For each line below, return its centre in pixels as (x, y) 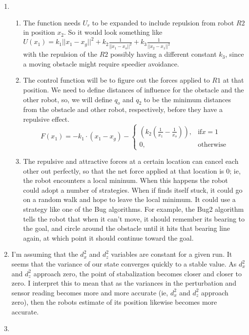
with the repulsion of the (60, 54)
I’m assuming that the (45, 254)
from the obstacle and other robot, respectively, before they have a (123, 109)
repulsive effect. (46, 119)
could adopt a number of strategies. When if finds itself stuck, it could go (133, 190)
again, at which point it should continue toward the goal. (108, 237)
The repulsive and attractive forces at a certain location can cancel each (131, 161)
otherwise (212, 145)
